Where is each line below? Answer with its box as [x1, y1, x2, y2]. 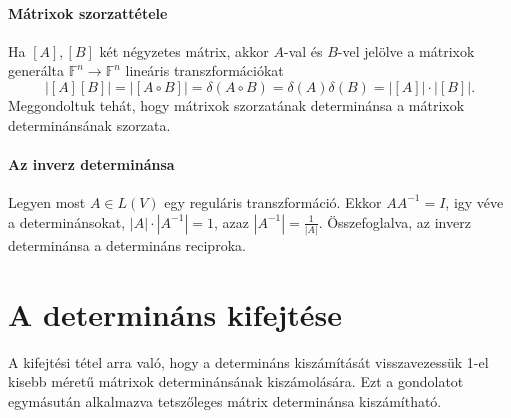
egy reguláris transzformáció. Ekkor [164, 191, 382, 212]
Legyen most [8, 191, 86, 212]
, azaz [213, 211, 249, 232]
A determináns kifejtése [8, 293, 342, 334]
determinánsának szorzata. [8, 114, 171, 135]
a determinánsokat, [8, 211, 126, 232]
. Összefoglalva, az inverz [318, 211, 471, 232]
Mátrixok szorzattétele [8, 2, 168, 23]
